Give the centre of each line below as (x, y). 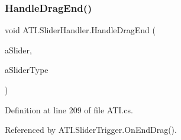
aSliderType (27, 70)
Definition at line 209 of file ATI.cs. (69, 109)
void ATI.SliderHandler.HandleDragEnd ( (80, 30)
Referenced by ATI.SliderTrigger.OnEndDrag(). (91, 130)
